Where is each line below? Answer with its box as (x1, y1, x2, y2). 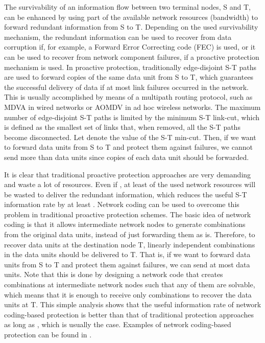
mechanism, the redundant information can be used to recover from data (4, 31, 232, 42)
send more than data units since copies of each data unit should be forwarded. (4, 151, 249, 162)
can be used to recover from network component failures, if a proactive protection (4, 51, 259, 62)
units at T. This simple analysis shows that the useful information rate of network (4, 299, 261, 310)
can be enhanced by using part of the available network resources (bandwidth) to (4, 11, 258, 22)
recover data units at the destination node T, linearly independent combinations (4, 239, 255, 249)
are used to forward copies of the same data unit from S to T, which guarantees (4, 72, 254, 82)
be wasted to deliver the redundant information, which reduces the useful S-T (4, 189, 247, 199)
